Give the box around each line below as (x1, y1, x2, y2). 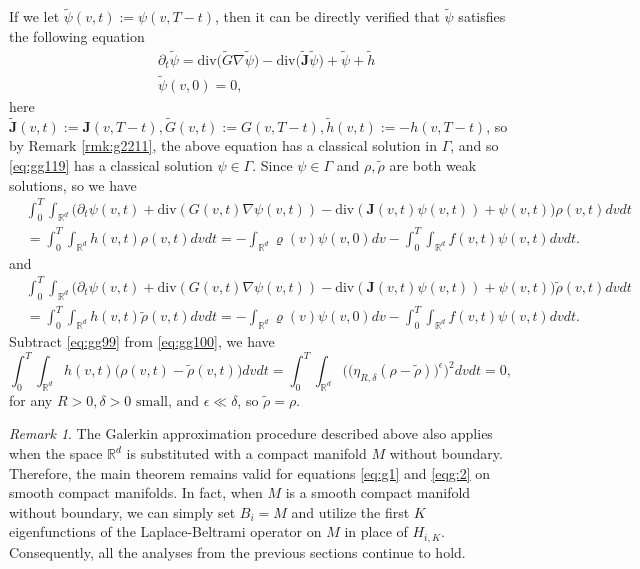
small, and (135, 394, 200, 409)
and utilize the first (291, 501, 410, 522)
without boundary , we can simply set (9, 501, 236, 522)
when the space (9, 443, 103, 464)
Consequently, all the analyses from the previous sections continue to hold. (9, 541, 466, 562)
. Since (252, 154, 293, 175)
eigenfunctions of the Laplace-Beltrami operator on (9, 521, 322, 542)
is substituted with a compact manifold (126, 443, 367, 464)
